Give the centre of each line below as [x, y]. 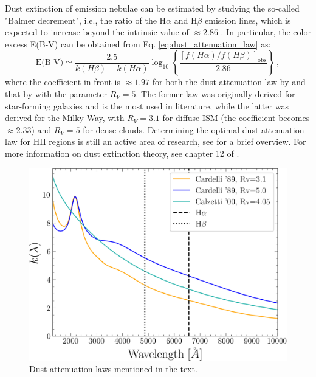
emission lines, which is [248, 20]
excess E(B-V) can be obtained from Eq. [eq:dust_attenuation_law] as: [138, 43]
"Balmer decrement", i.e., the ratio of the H [86, 20]
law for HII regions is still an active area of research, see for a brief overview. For [156, 141]
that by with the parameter [56, 93]
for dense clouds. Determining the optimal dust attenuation [194, 129]
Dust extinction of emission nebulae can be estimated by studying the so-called [152, 8]
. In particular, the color [266, 32]
